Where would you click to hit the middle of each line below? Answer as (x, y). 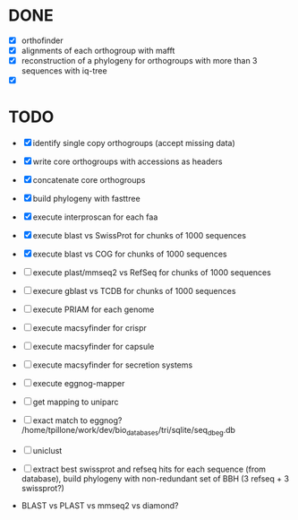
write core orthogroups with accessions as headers (128, 161)
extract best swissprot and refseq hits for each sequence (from (149, 469)
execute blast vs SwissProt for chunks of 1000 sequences (140, 236)
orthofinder (42, 40)
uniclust (47, 450)
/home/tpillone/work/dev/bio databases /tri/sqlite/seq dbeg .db (128, 431)
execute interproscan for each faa (95, 217)
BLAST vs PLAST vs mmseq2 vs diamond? (100, 505)
